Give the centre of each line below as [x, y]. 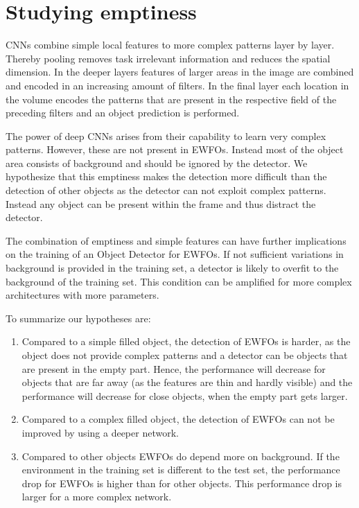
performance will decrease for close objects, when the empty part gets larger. [185, 395]
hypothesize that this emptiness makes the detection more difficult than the [166, 176]
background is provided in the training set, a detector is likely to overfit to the [172, 268]
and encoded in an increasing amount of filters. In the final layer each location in [177, 85]
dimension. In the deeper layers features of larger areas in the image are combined [180, 72]
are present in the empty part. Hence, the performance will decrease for [174, 368]
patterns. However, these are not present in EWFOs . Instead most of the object [175, 149]
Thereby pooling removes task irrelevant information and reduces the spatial [168, 58]
